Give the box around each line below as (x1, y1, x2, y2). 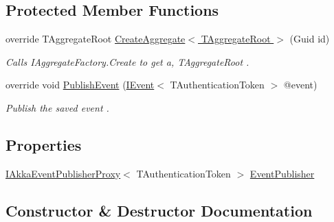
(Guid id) (289, 32, 330, 46)
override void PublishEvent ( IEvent (5, 77, 155, 92)
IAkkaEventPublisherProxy (5, 166, 121, 180)
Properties (5, 134, 82, 155)
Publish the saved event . (5, 100, 109, 114)
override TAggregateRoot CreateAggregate (5, 32, 186, 46)
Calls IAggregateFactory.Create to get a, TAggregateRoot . (5, 54, 249, 69)
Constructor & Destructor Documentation (5, 199, 313, 221)
